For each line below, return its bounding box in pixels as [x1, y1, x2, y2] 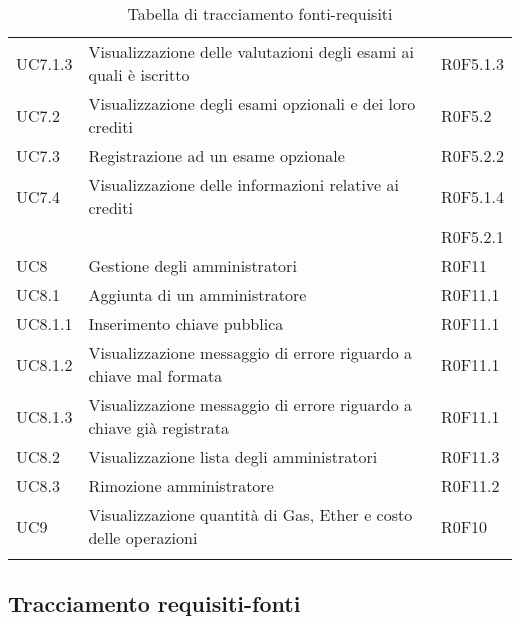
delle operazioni [88, 526, 198, 549]
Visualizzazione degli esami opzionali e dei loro [88, 92, 416, 115]
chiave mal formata [88, 364, 223, 387]
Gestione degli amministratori [88, 254, 297, 277]
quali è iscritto [88, 63, 190, 86]
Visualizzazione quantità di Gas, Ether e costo [88, 503, 413, 526]
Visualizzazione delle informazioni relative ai [88, 173, 399, 196]
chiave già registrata [88, 416, 230, 439]
